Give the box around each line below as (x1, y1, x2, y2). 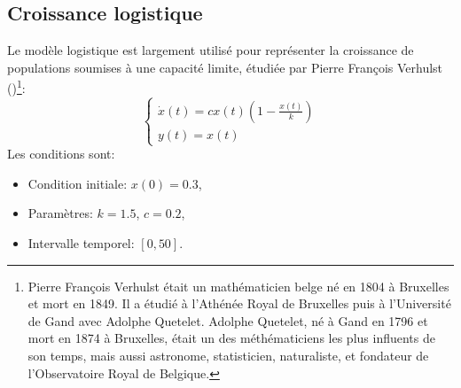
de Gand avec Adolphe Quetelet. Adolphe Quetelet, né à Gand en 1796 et (27, 311, 428, 330)
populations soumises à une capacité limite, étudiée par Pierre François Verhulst (7, 58, 443, 76)
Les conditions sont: (7, 144, 115, 163)
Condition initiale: (27, 174, 128, 192)
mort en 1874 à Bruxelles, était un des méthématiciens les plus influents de (27, 329, 435, 347)
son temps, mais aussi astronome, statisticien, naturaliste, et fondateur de (27, 345, 429, 364)
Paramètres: (27, 204, 93, 222)
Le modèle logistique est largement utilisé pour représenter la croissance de (7, 41, 414, 59)
